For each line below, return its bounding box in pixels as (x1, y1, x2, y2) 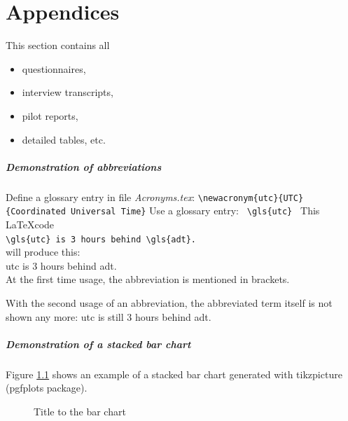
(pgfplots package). (6, 380, 88, 395)
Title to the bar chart (34, 403, 126, 418)
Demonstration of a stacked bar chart (6, 336, 191, 351)
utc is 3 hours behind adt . (6, 258, 117, 272)
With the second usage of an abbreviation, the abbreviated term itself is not (6, 296, 333, 310)
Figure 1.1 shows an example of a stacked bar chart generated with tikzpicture (6, 366, 342, 381)
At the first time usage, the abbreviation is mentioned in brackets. (6, 272, 290, 287)
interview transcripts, (22, 85, 113, 99)
